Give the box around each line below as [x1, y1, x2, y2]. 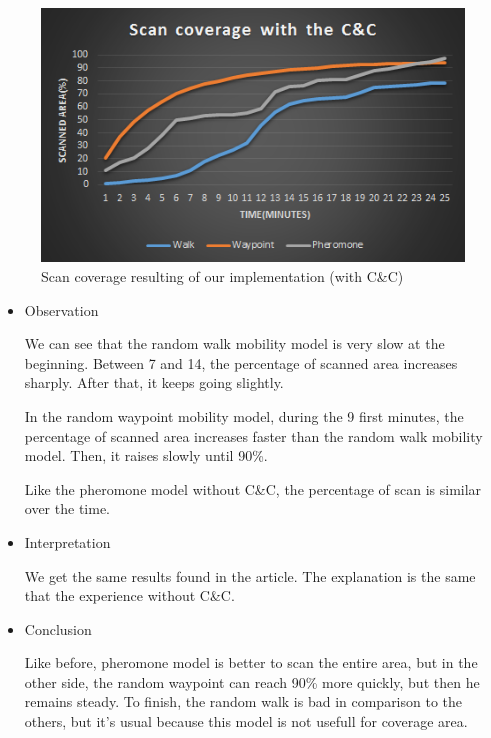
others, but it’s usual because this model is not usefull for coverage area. [24, 711, 468, 732]
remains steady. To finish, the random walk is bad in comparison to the [24, 691, 463, 712]
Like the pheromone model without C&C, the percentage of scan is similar [24, 478, 482, 499]
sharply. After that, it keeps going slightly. [24, 372, 284, 393]
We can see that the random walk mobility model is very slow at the [24, 333, 445, 354]
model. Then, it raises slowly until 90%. [24, 445, 268, 466]
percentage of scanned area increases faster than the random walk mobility [24, 425, 483, 446]
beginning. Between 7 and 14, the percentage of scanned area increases [24, 352, 458, 373]
